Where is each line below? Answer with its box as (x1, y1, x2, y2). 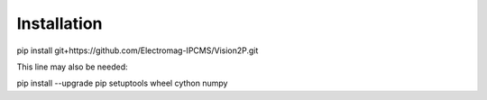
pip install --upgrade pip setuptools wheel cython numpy (16, 77, 228, 89)
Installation (16, 14, 103, 33)
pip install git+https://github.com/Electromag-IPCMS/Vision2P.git (16, 45, 259, 56)
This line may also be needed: (16, 61, 128, 72)
